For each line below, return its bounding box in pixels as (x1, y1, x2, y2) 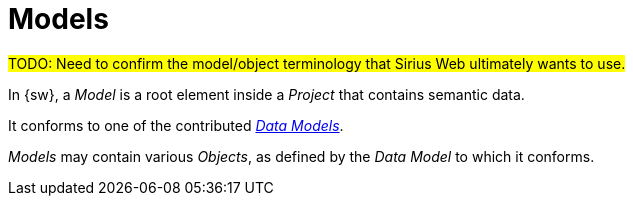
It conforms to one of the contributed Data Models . (8, 116, 344, 134)
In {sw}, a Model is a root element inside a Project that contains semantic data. (8, 85, 525, 103)
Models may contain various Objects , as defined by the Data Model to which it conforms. (8, 147, 595, 165)
